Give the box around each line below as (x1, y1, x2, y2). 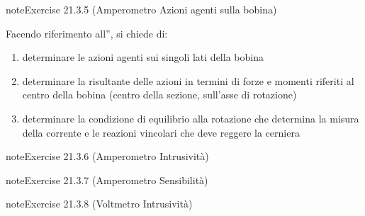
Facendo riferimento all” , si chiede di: (6, 25, 168, 40)
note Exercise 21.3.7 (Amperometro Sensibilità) (6, 172, 208, 187)
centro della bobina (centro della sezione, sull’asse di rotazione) (22, 87, 297, 102)
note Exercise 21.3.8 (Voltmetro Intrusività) (6, 196, 193, 211)
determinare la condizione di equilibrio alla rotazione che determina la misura (22, 110, 359, 125)
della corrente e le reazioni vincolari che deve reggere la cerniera (22, 125, 300, 140)
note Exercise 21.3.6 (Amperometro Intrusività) (6, 149, 209, 164)
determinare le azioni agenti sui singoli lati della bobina (22, 50, 264, 64)
